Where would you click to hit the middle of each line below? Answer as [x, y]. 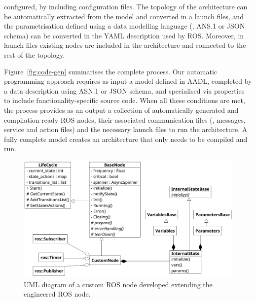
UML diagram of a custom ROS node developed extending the [118, 284]
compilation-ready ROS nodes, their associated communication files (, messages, [125, 119]
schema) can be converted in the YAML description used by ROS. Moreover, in [124, 35]
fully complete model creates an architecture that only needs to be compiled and [126, 139]
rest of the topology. [35, 54]
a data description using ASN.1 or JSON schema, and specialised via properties [124, 90]
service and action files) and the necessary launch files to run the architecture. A [126, 129]
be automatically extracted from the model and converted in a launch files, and [124, 16]
